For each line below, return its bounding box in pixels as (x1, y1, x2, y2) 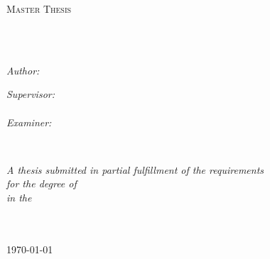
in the (6, 189, 32, 204)
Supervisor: (6, 87, 55, 101)
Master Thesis (6, 1, 72, 16)
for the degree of (6, 176, 77, 191)
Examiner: (6, 114, 52, 129)
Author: (6, 62, 40, 77)
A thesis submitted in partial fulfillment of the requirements (6, 162, 264, 177)
